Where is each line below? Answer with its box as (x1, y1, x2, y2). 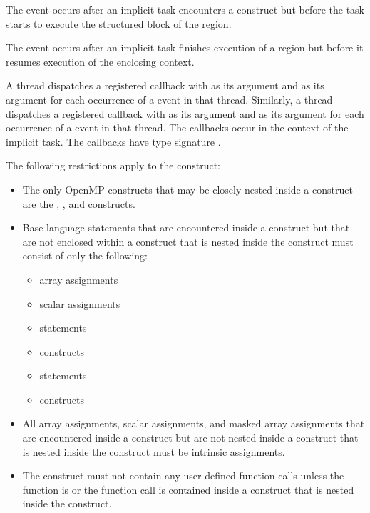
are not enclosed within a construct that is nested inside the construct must (22, 234, 354, 249)
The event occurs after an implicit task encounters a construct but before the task (6, 2, 364, 16)
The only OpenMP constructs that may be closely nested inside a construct (22, 181, 353, 196)
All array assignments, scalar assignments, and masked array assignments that (22, 416, 365, 431)
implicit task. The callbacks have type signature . (6, 134, 221, 149)
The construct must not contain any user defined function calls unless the (22, 468, 344, 483)
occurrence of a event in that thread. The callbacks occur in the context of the (6, 120, 349, 135)
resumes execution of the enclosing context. (6, 54, 195, 69)
